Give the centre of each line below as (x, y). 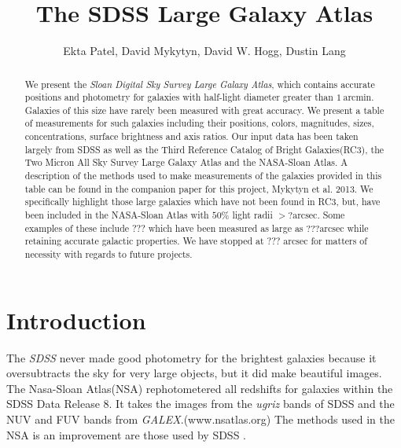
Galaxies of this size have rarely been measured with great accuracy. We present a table (204, 110)
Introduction (76, 319)
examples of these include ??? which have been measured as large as (164, 228)
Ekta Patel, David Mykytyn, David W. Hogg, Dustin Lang (204, 51)
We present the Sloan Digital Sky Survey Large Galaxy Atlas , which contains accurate (200, 84)
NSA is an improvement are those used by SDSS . (127, 434)
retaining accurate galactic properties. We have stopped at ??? (153, 241)
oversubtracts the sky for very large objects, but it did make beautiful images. (194, 373)
